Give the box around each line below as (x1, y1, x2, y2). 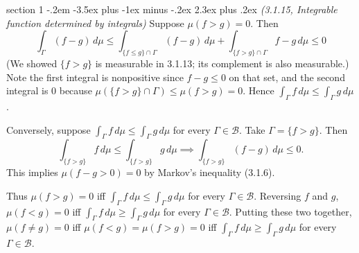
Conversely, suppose (6, 122, 91, 137)
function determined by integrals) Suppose (6, 15, 184, 30)
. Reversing (254, 188, 301, 202)
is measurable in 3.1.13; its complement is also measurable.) (95, 55, 349, 70)
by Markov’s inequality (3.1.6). (144, 165, 275, 180)
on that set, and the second (229, 69, 345, 84)
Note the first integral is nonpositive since (6, 69, 184, 84)
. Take (238, 122, 265, 137)
